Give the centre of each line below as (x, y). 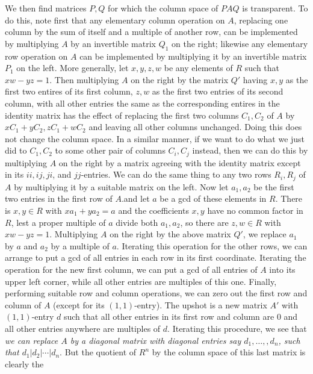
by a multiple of (80, 245)
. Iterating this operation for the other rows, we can (212, 245)
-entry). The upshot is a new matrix (201, 304)
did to (16, 150)
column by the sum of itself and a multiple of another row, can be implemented (151, 32)
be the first (274, 186)
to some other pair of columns (110, 150)
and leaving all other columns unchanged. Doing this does (195, 127)
